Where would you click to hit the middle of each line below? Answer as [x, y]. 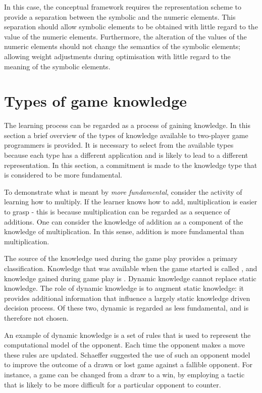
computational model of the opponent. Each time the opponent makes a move [125, 345]
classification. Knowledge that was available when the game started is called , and [131, 268]
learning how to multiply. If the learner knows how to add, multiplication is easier [131, 202]
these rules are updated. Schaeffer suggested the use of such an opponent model [127, 354]
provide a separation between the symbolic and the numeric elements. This [120, 16]
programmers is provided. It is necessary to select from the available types [119, 145]
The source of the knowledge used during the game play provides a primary [121, 258]
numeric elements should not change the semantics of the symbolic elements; [122, 46]
